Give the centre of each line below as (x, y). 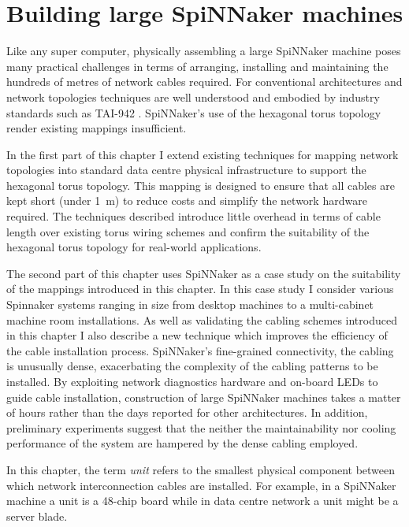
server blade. (37, 516)
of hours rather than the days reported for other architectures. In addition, (187, 412)
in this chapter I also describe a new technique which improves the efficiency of (197, 335)
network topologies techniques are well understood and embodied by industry (193, 96)
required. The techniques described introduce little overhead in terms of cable (193, 216)
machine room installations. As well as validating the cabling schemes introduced (202, 319)
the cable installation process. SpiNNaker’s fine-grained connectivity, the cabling (200, 350)
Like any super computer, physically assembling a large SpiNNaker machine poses (204, 51)
